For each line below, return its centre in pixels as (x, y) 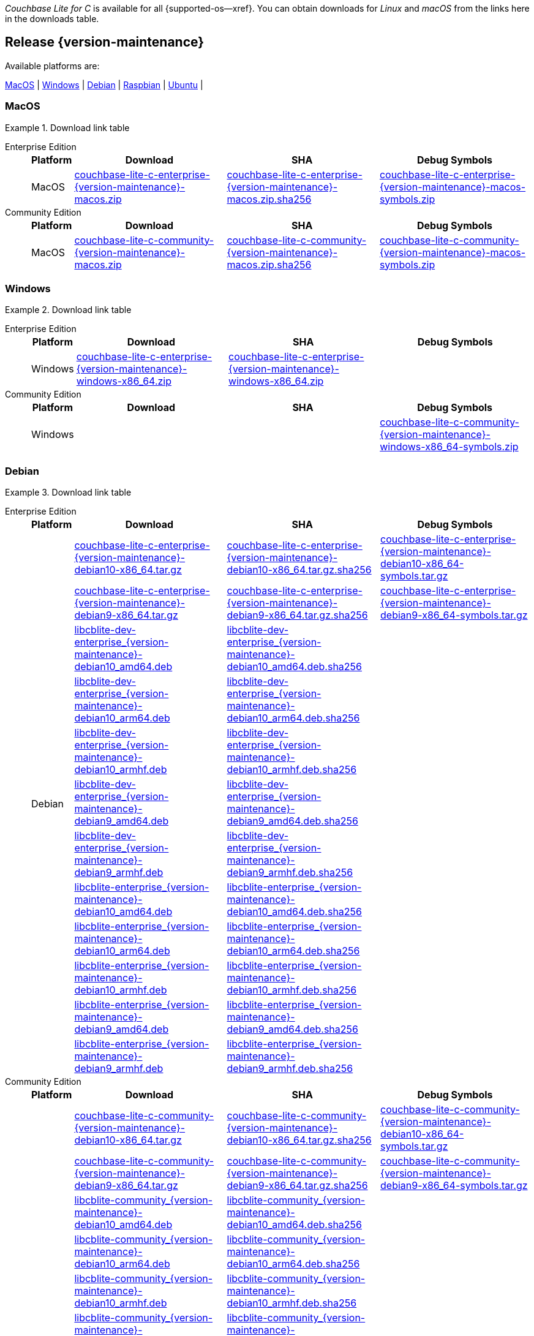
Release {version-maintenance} (105, 42)
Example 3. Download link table (68, 493)
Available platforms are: (52, 66)
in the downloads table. (52, 19)
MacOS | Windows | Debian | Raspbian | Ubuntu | (104, 85)
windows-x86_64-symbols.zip (449, 447)
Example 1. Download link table (67, 127)
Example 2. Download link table (68, 310)
